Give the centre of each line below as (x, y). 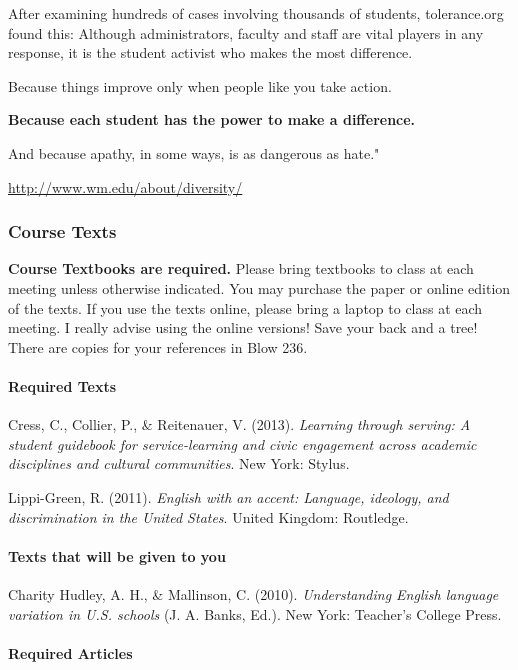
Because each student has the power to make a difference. (212, 119)
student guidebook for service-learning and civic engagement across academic (242, 443)
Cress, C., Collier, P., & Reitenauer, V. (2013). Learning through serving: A (239, 424)
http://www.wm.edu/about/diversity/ (125, 186)
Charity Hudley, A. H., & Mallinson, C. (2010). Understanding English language (253, 593)
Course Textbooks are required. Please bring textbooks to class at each (241, 268)
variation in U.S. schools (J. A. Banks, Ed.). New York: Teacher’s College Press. (255, 613)
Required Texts (62, 385)
